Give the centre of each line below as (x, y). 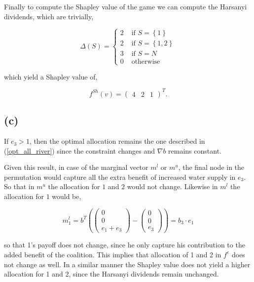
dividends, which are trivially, (49, 16)
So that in (19, 186)
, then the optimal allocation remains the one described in (117, 141)
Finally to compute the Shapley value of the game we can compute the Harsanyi (126, 6)
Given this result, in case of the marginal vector (76, 167)
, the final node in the (211, 167)
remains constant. (195, 150)
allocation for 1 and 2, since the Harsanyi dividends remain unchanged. (111, 274)
